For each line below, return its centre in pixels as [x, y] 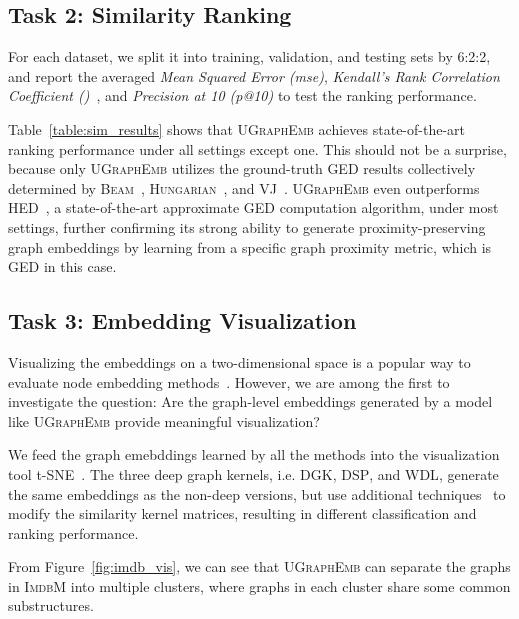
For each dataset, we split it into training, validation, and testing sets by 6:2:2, [249, 56]
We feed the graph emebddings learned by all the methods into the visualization [254, 454]
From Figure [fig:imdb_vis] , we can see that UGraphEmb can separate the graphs [259, 566]
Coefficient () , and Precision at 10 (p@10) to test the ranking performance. [242, 95]
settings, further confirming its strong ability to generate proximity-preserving [247, 226]
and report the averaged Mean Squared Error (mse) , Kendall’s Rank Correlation [254, 75]
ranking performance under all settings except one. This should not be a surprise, [257, 148]
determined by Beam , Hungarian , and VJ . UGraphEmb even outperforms [244, 187]
